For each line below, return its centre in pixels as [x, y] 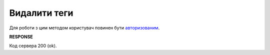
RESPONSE [21, 37]
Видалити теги [41, 13]
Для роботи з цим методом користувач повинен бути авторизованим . [84, 28]
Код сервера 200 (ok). [33, 46]
